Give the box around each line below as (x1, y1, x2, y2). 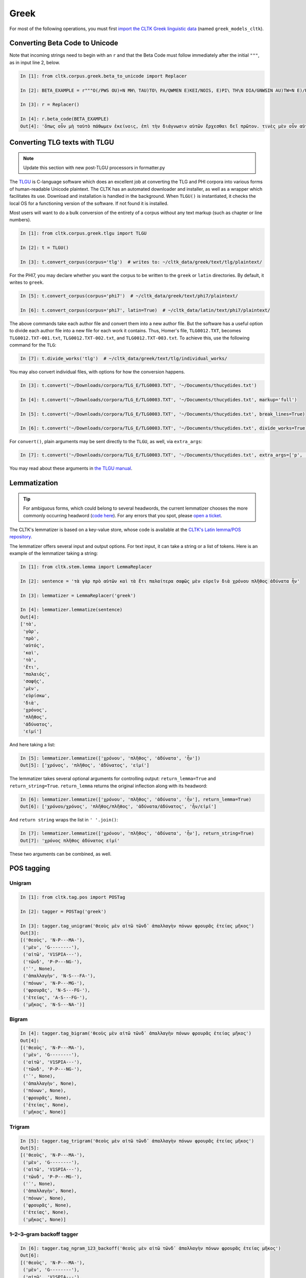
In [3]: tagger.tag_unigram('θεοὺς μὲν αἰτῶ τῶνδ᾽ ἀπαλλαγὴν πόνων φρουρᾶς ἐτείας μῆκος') (20, 923, 254, 929)
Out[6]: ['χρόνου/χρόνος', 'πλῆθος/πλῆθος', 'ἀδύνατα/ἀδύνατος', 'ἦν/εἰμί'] (20, 804, 217, 810)
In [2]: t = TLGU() (20, 245, 69, 250)
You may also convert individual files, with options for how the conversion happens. (9, 369, 186, 375)
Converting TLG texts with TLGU (9, 138, 114, 147)
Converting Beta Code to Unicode (9, 39, 118, 48)
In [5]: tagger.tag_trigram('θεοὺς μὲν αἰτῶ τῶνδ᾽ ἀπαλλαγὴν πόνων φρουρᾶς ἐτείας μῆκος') (20, 1138, 254, 1144)
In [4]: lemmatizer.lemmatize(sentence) (20, 607, 122, 613)
